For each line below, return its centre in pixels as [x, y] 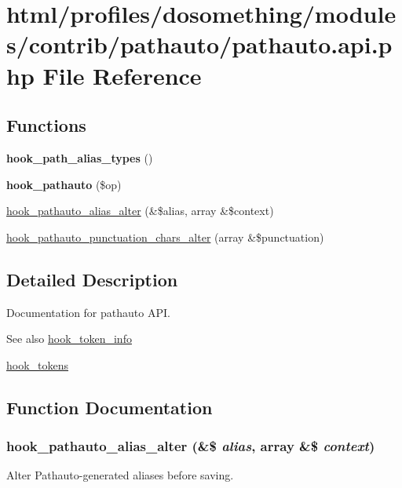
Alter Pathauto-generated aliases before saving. [120, 475]
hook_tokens [38, 364]
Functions [46, 125]
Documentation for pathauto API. [88, 312]
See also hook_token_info [69, 339]
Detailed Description [92, 279]
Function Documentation [110, 407]
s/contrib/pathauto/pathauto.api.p [199, 44]
